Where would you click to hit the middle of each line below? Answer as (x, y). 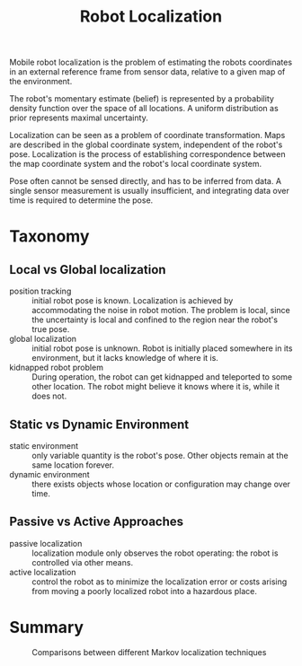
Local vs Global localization (88, 270)
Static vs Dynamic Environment (99, 424)
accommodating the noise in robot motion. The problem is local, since (161, 311)
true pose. (51, 329)
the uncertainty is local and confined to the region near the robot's (155, 320)
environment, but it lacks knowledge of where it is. (125, 358)
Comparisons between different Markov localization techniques (149, 652)
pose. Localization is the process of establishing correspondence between (147, 154)
